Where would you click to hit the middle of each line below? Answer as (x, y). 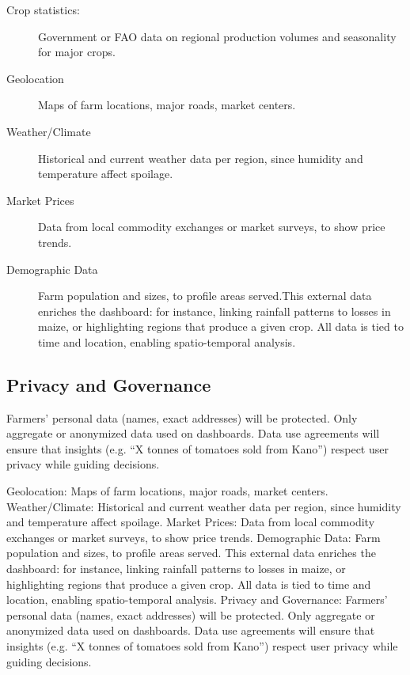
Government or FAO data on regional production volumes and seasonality (217, 36)
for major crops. (77, 52)
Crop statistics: (43, 9)
